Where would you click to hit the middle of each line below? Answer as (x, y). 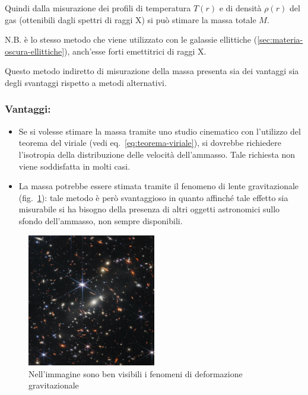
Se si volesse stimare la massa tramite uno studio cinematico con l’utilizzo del (160, 131)
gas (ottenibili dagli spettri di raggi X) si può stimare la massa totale (131, 19)
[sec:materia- (280, 39)
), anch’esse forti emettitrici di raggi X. (135, 51)
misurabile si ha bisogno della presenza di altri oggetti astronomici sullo (149, 209)
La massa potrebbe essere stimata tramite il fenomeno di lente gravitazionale (159, 186)
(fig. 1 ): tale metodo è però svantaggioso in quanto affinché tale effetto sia (153, 197)
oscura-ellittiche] (35, 51)
